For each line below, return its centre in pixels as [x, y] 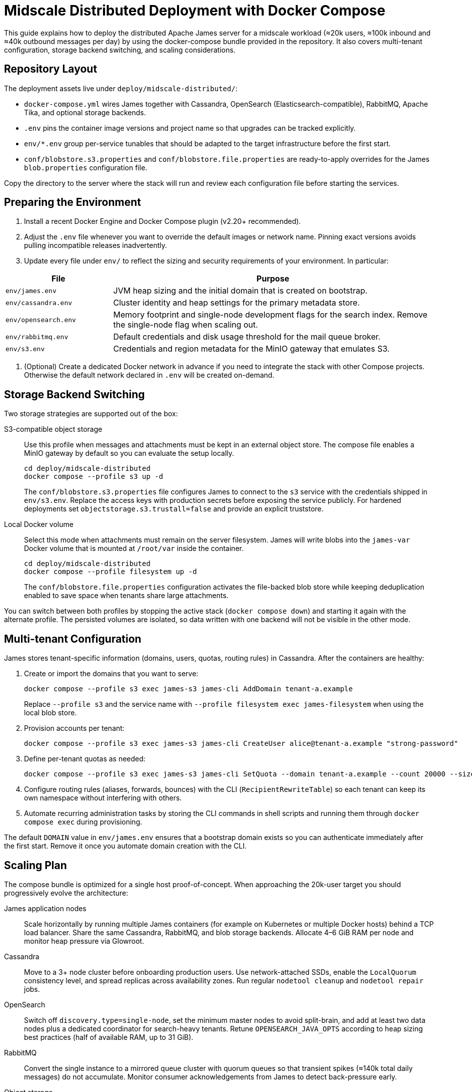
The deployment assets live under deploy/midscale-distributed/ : [121, 88]
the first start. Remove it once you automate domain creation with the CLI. [125, 846]
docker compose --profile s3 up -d [94, 477]
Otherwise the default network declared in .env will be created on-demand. [149, 375]
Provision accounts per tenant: [74, 728]
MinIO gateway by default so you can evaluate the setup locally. [129, 453]
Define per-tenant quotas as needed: [85, 759]
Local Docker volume [39, 524]
